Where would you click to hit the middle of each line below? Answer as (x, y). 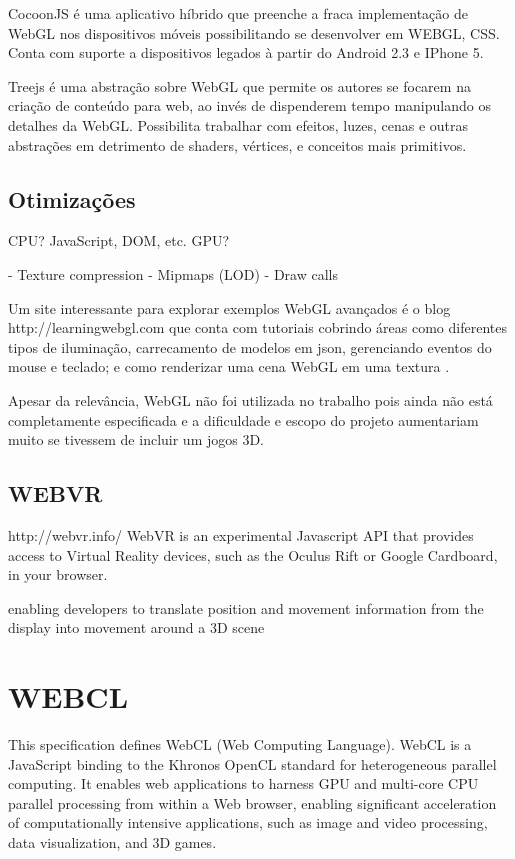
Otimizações (72, 198)
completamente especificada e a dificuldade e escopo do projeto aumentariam (243, 419)
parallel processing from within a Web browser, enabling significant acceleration (252, 802)
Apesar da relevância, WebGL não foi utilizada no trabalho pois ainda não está (250, 399)
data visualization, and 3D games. (112, 841)
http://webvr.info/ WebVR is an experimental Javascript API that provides (241, 534)
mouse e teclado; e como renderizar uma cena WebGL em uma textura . (229, 366)
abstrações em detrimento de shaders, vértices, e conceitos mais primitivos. (237, 144)
